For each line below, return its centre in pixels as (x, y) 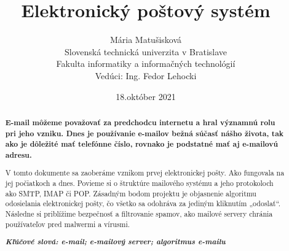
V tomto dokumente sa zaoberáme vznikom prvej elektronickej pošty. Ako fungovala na (145, 173)
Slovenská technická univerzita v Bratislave (146, 51)
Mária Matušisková (146, 40)
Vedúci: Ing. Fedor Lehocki (146, 75)
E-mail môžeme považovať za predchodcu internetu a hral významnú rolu (140, 122)
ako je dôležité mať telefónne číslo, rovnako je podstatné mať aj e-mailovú (142, 144)
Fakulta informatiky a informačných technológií (146, 64)
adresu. (18, 155)
